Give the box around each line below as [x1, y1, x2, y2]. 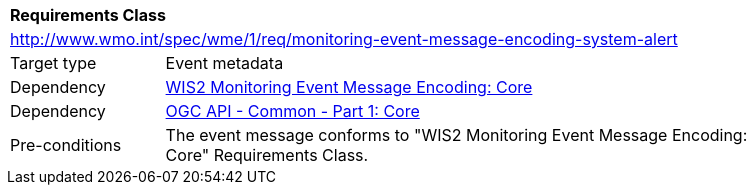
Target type [10, 53, 97, 73]
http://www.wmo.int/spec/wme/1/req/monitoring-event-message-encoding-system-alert [10, 29, 678, 49]
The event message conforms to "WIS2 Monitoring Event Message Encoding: [165, 125, 748, 145]
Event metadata [165, 53, 284, 73]
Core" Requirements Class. [165, 145, 369, 165]
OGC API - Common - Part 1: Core [165, 101, 420, 121]
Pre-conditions [10, 135, 122, 155]
